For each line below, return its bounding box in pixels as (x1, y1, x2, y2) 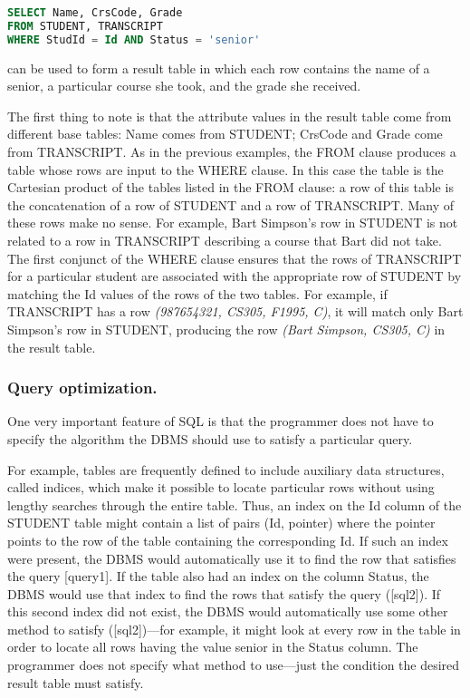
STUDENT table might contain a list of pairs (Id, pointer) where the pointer (7, 513, 436, 532)
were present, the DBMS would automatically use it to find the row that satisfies (7, 548, 456, 567)
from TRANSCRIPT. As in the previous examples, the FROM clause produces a (7, 142, 456, 160)
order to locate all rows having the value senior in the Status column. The (7, 637, 418, 656)
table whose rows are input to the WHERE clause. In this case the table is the (7, 160, 444, 179)
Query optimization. (7, 376, 158, 399)
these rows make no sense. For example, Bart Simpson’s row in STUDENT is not (7, 213, 458, 232)
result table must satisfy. (7, 673, 144, 692)
